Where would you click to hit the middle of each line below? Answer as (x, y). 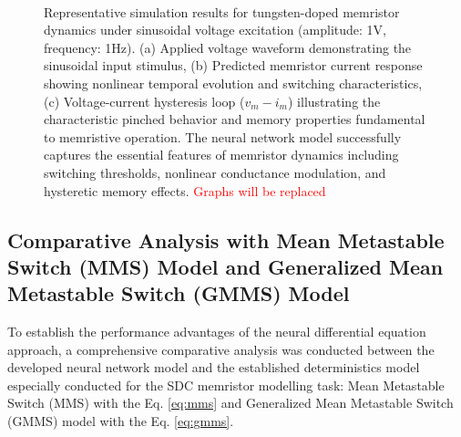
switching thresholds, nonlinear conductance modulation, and (215, 172)
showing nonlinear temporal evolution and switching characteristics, (233, 83)
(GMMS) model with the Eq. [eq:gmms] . (121, 421)
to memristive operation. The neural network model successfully (223, 136)
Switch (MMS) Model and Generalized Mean (225, 266)
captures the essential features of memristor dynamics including (221, 155)
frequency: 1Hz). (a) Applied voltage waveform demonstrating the (228, 47)
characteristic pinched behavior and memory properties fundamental (235, 119)
